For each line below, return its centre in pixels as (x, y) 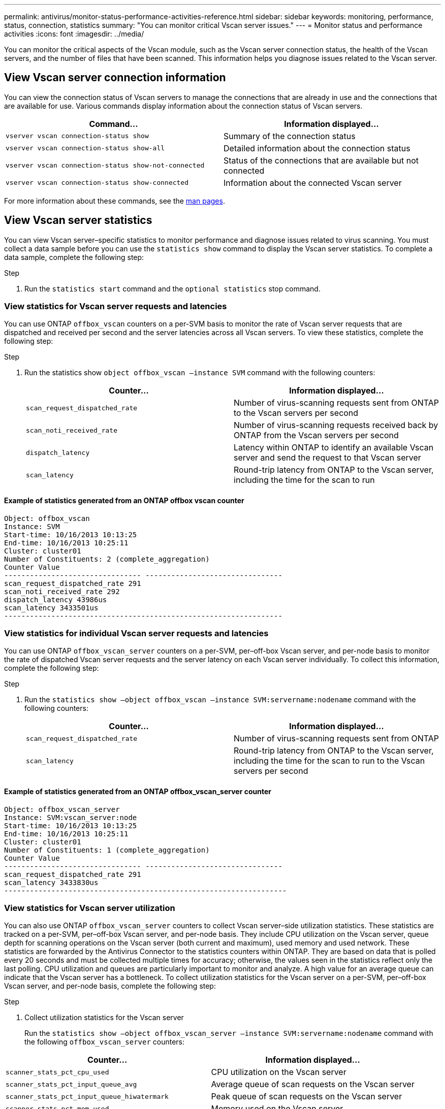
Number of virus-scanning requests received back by (336, 425)
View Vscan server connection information (115, 78)
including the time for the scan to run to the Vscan (329, 761)
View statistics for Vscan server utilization (90, 908)
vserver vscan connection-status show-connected (97, 183)
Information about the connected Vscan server (313, 183)
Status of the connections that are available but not (321, 160)
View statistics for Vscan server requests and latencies (116, 306)
